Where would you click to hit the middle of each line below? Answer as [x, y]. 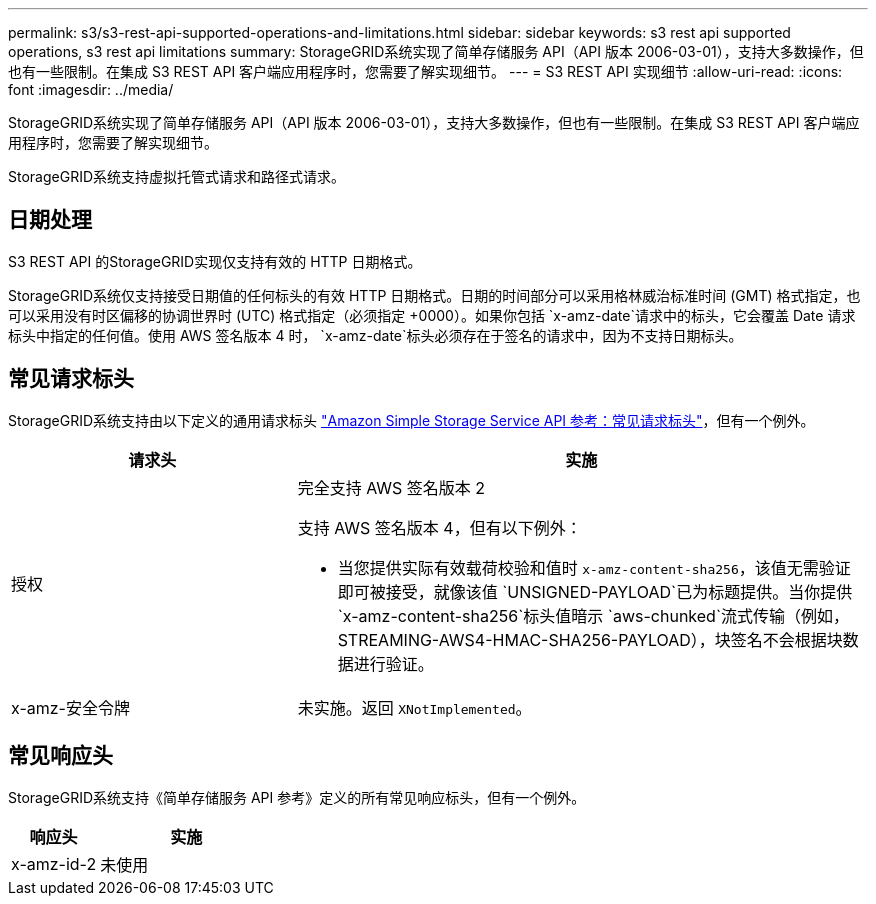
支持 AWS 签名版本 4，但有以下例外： [439, 527]
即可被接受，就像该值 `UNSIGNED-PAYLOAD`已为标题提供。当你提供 [595, 591]
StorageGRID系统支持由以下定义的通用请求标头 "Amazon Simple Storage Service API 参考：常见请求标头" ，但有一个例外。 [411, 420]
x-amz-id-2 [54, 863]
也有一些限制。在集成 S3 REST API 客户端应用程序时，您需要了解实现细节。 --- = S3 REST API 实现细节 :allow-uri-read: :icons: [425, 71]
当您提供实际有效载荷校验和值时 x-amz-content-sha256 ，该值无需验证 [594, 567]
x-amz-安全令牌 [70, 707]
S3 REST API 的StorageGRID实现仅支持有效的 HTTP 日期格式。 [215, 261]
